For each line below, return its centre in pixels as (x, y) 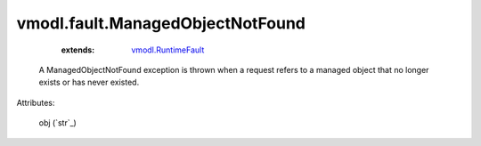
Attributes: (36, 102)
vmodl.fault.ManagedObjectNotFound (161, 23)
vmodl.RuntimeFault (168, 50)
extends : (78, 50)
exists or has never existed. (89, 82)
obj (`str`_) (58, 123)
